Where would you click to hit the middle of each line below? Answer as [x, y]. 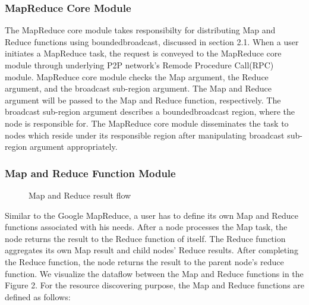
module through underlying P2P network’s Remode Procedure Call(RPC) [139, 65]
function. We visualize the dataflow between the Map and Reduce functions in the [154, 273]
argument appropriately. [74, 147]
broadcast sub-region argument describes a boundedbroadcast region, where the [150, 111]
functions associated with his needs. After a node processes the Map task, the [146, 227]
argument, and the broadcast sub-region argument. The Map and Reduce [138, 88]
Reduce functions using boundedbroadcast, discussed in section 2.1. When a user [152, 41]
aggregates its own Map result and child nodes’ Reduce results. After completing [152, 250]
